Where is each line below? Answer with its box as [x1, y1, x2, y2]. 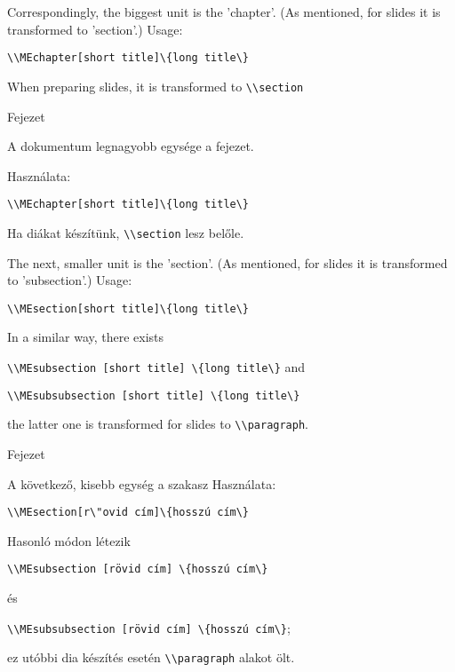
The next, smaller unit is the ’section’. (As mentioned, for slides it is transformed [7, 253, 448, 272]
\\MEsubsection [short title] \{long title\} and [7, 358, 306, 376]
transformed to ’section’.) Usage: [7, 20, 183, 38]
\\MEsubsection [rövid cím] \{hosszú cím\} [7, 563, 268, 576]
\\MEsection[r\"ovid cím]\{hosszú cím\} [7, 506, 250, 519]
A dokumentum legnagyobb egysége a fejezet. [7, 137, 254, 155]
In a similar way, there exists [7, 328, 164, 346]
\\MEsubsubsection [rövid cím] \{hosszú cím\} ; [7, 618, 291, 636]
